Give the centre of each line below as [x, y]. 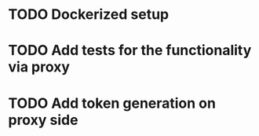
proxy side [43, 120]
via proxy [39, 67]
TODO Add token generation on [112, 103]
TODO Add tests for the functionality [130, 51]
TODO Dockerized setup [89, 15]
